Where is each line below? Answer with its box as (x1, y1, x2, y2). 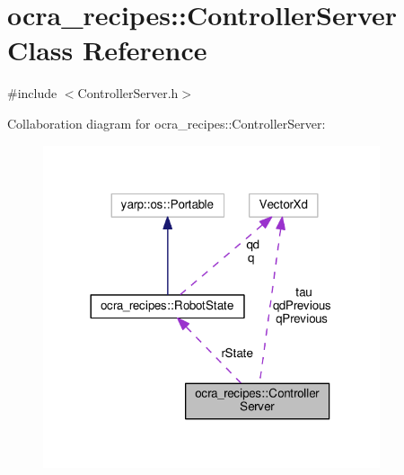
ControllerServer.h (77, 84, 179, 103)
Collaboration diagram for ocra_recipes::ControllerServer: (7, 113, 326, 132)
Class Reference (7, 31, 207, 68)
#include (7, 84, 57, 103)
